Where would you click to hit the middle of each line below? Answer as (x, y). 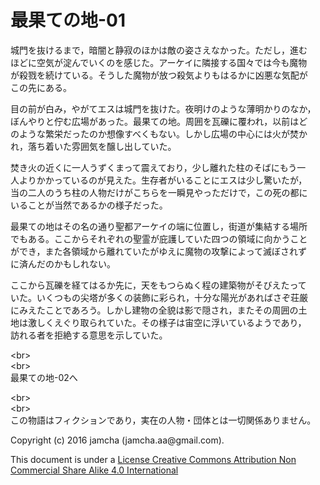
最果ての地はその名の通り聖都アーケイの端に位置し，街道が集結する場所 (159, 226)
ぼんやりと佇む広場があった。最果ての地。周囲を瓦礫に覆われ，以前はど (159, 121)
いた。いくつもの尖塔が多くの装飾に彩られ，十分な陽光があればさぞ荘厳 (159, 297)
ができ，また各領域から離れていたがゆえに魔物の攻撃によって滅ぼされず (159, 251)
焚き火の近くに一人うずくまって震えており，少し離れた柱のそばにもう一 (158, 167)
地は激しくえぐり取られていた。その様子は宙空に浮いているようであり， (158, 322)
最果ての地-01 (68, 20)
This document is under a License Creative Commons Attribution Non (153, 459)
